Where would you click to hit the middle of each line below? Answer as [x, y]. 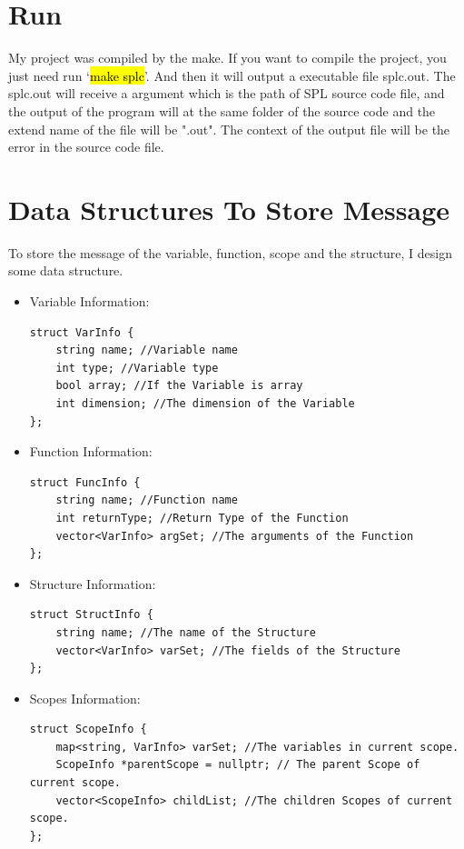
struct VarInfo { [82, 332]
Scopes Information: [85, 698]
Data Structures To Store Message [229, 209]
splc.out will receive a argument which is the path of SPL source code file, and [227, 93]
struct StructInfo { [91, 615]
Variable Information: [89, 301]
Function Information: [91, 451]
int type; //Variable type [137, 368]
